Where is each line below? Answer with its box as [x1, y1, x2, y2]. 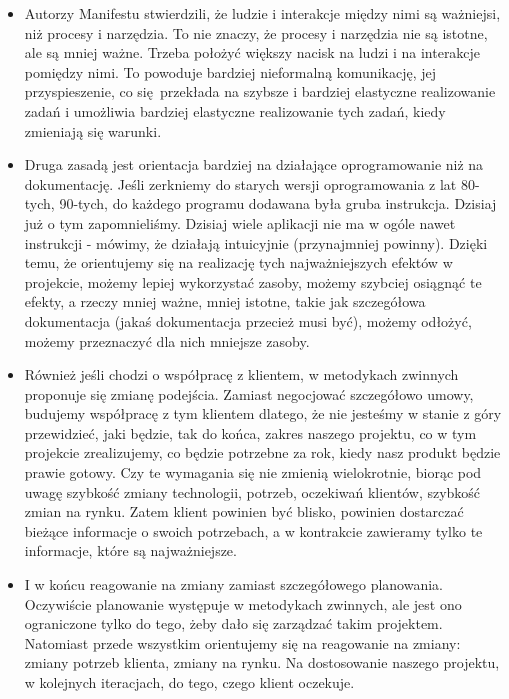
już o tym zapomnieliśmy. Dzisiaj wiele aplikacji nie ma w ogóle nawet [24, 212, 456, 233]
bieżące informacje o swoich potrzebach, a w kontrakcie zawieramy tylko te [24, 520, 483, 541]
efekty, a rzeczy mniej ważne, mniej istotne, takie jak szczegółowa [24, 291, 426, 312]
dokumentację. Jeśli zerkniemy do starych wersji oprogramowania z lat [24, 173, 457, 194]
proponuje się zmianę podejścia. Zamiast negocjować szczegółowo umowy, [24, 383, 474, 404]
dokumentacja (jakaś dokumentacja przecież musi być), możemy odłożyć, [24, 310, 472, 331]
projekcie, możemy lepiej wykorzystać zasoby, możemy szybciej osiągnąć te [24, 271, 482, 292]
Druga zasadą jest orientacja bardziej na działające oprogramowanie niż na [24, 154, 484, 175]
